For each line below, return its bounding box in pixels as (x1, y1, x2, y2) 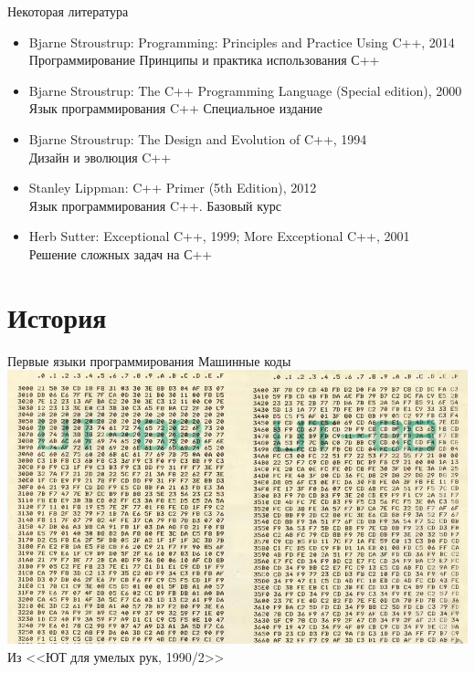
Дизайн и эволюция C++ (28, 147, 172, 166)
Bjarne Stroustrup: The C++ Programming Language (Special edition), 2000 (28, 80, 462, 100)
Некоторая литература (7, 2, 129, 20)
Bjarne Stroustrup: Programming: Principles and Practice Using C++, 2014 (28, 32, 455, 51)
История (7, 298, 107, 335)
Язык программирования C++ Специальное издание (28, 99, 323, 118)
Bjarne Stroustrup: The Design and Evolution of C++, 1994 (28, 129, 367, 148)
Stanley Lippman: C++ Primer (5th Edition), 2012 (28, 178, 317, 197)
